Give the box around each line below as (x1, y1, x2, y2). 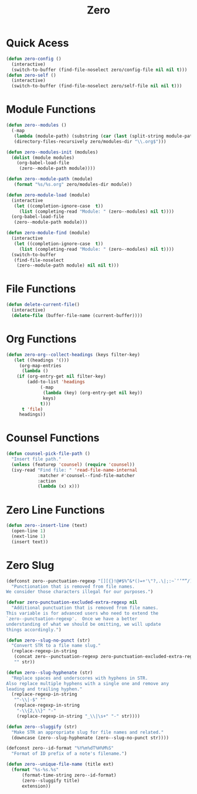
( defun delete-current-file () (6, 302, 80, 308)
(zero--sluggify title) (21, 778, 80, 783)
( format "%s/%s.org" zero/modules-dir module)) (13, 182, 133, 188)
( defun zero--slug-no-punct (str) (6, 637, 91, 643)
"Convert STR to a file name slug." (11, 643, 101, 649)
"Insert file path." (11, 456, 62, 462)
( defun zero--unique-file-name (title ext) (6, 761, 114, 768)
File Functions (6, 282, 76, 296)
